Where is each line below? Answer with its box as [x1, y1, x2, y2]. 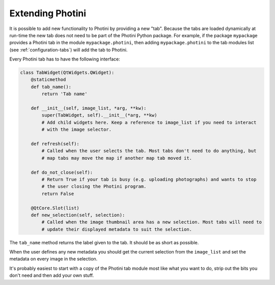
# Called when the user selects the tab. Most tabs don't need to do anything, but [41, 148, 257, 154]
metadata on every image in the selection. [9, 256, 98, 262]
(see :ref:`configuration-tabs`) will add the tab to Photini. [9, 46, 128, 53]
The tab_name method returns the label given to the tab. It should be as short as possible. [9, 239, 199, 245]
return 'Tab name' [41, 91, 88, 97]
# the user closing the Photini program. [41, 184, 147, 189]
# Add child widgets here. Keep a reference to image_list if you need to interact [41, 120, 257, 125]
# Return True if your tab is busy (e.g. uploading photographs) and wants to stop [41, 176, 257, 182]
